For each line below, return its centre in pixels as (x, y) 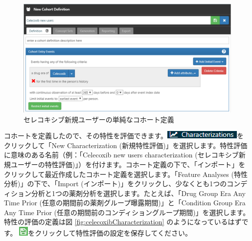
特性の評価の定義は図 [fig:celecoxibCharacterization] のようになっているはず (123, 222)
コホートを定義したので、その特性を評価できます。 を (124, 136)
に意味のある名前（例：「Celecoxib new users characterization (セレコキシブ (121, 155)
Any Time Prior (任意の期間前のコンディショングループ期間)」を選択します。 (127, 212)
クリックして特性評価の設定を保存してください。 (114, 233)
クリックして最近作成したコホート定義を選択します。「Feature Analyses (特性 (126, 174)
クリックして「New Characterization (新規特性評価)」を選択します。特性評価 (126, 145)
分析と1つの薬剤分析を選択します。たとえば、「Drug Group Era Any (138, 193)
